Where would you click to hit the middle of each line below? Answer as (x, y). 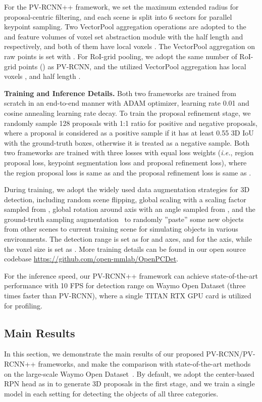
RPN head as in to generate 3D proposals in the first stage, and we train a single (129, 384)
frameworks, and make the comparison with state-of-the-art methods (144, 364)
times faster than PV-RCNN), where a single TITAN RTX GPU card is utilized (128, 296)
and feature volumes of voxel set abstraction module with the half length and (124, 36)
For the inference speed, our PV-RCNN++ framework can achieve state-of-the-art (131, 275)
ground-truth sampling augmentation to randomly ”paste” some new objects (124, 219)
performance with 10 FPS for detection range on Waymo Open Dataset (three (125, 285)
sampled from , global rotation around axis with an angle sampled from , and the (130, 209)
